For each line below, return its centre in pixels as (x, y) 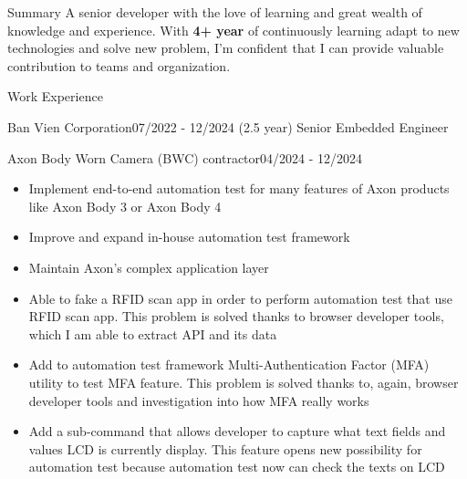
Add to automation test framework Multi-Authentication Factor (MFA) (229, 364)
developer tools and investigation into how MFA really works (199, 400)
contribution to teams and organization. (119, 65)
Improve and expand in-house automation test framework (189, 237)
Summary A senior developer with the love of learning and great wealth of (215, 12)
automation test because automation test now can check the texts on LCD (237, 467)
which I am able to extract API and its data (153, 333)
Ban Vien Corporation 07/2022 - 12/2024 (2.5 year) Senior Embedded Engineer (228, 126)
